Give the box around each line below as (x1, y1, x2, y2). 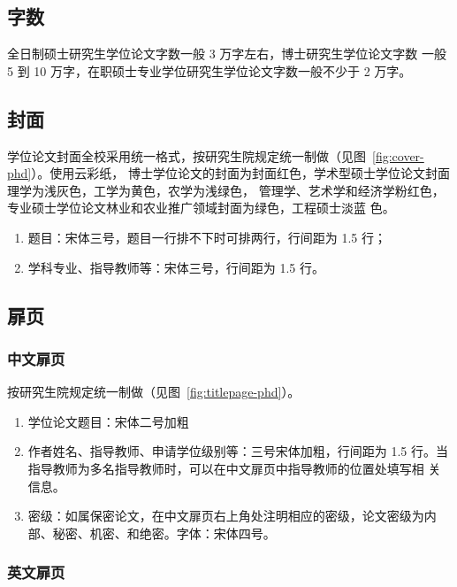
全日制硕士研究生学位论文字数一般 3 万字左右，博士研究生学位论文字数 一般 (7, 44, 446, 63)
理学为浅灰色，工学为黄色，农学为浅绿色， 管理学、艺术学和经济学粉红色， (7, 181, 445, 199)
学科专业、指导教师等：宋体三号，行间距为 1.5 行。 (27, 258, 325, 276)
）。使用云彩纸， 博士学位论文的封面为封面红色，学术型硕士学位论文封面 (31, 164, 450, 182)
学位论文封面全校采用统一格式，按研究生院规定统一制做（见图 (7, 146, 366, 165)
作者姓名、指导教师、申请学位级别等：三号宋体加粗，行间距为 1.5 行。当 (27, 442, 449, 460)
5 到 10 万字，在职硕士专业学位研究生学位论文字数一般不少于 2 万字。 (7, 61, 412, 80)
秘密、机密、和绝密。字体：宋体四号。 (52, 523, 276, 542)
